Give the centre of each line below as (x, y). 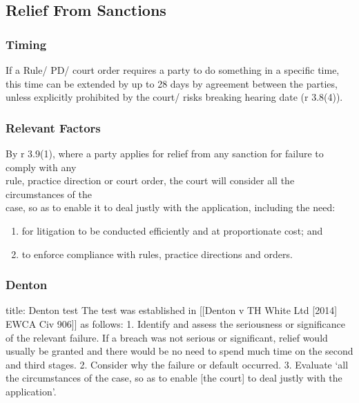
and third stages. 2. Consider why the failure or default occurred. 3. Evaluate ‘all (177, 364)
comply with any (41, 167)
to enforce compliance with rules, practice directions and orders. (157, 254)
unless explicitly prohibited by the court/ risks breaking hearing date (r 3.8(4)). (174, 97)
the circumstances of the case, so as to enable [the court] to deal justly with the (174, 378)
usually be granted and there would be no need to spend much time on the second (179, 351)
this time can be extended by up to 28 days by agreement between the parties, (172, 83)
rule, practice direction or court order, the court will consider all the (150, 180)
